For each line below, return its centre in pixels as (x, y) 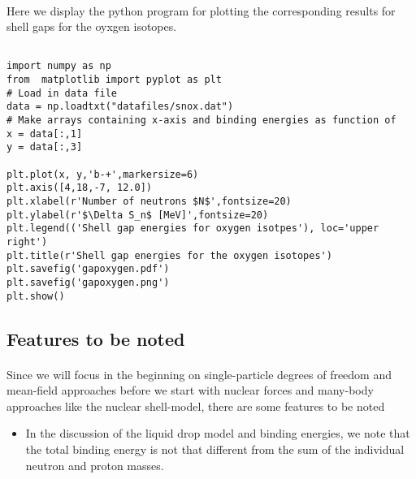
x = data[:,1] (45, 134)
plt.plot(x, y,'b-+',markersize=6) (103, 174)
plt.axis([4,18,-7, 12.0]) (79, 188)
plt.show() (36, 296)
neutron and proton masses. (95, 465)
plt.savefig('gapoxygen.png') (88, 282)
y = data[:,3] (45, 147)
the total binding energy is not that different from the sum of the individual (215, 449)
